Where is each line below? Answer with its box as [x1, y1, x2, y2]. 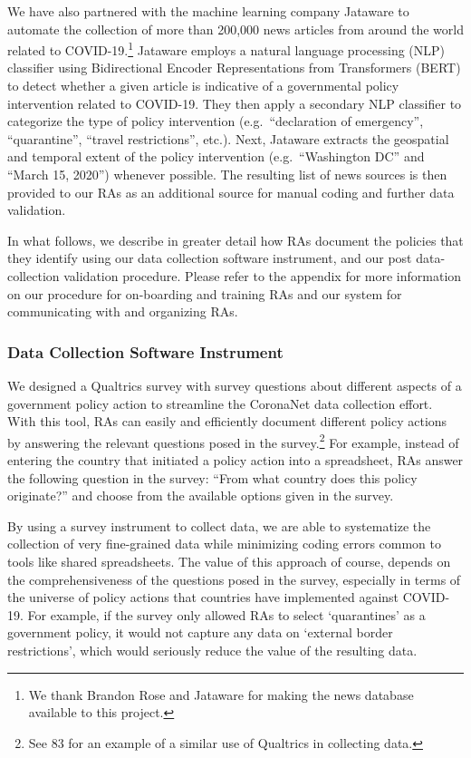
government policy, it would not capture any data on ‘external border [7, 623, 393, 642]
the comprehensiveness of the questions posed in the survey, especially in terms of [7, 569, 461, 588]
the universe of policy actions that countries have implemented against [7, 588, 399, 607]
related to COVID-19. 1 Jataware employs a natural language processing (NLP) [7, 38, 446, 59]
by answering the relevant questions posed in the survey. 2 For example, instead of [7, 430, 459, 452]
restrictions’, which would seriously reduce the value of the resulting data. [7, 640, 418, 659]
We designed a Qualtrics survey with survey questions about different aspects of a [7, 375, 462, 394]
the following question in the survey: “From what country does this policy [7, 468, 418, 487]
